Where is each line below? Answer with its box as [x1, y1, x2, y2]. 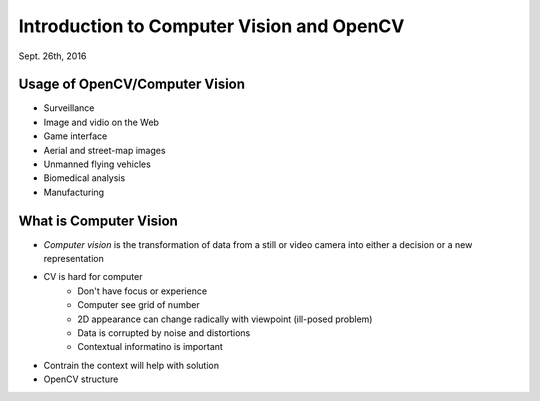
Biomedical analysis [43, 172, 126, 184]
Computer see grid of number [77, 299, 200, 311]
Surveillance [43, 102, 95, 114]
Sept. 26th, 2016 [18, 50, 87, 62]
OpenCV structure [43, 373, 119, 385]
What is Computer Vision [18, 212, 179, 229]
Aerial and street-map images [43, 144, 166, 156]
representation [43, 253, 104, 265]
